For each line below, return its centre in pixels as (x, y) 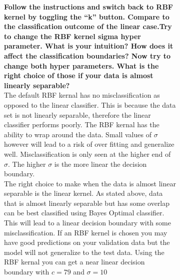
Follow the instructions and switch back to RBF (89, 7)
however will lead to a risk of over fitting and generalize (89, 144)
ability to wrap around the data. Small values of (78, 134)
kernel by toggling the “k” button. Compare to (87, 16)
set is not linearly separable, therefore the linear (77, 114)
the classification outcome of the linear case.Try (88, 26)
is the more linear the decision (100, 164)
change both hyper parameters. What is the (81, 65)
